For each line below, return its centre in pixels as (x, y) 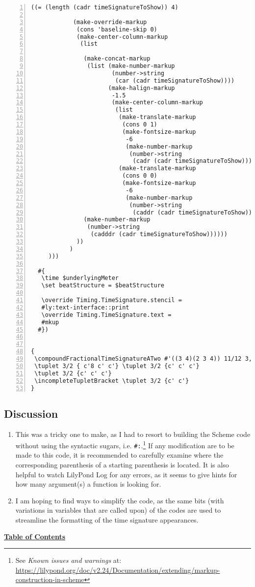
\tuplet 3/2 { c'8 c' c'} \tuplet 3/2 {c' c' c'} (117, 366)
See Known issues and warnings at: (68, 560)
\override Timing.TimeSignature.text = (106, 315)
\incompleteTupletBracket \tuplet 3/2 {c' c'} (112, 381)
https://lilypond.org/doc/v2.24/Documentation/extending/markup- (118, 570)
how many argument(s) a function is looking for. (88, 484)
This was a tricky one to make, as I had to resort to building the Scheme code (133, 434)
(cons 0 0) (140, 176)
